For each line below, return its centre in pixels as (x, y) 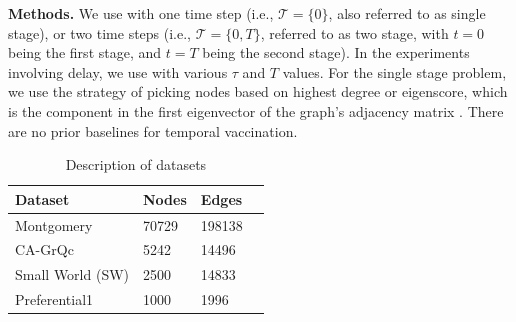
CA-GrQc (44, 249)
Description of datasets (136, 164)
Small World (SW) (72, 274)
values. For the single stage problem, (394, 71)
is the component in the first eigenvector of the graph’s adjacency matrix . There (256, 110)
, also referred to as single (407, 13)
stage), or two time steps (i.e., (100, 32)
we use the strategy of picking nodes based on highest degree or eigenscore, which (258, 91)
